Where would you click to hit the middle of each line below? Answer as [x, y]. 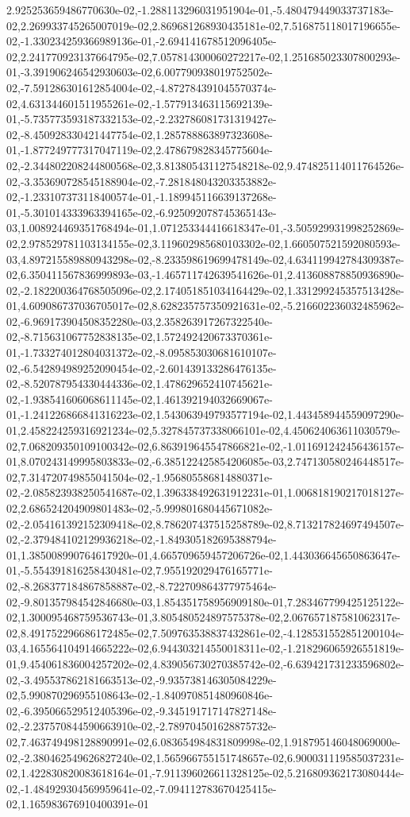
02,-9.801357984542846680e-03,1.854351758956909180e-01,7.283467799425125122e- [205, 601]
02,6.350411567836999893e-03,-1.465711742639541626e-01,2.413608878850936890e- [205, 275]
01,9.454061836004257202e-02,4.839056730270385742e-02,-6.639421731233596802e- [205, 663]
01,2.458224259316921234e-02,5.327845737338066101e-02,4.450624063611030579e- [203, 430]
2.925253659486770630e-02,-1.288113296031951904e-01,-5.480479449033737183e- [200, 10]
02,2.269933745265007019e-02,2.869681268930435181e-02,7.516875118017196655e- [203, 25]
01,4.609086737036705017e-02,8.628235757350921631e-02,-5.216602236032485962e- [205, 306]
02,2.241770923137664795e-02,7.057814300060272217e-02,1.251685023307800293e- [203, 56]
